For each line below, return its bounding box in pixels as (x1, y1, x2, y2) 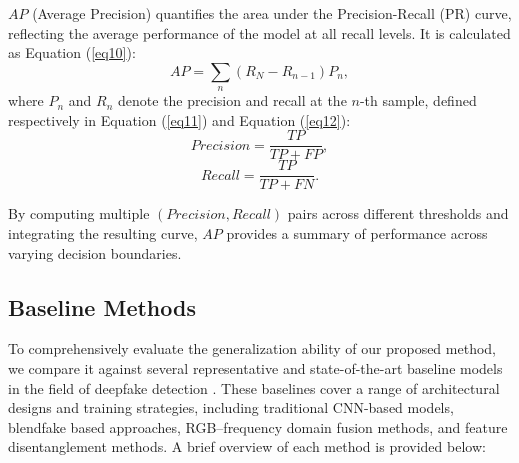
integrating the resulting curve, (8, 223, 198, 244)
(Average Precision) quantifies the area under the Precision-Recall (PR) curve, (32, 3, 512, 23)
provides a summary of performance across (226, 223, 488, 244)
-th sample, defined (359, 90, 477, 111)
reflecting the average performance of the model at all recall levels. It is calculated (8, 22, 511, 43)
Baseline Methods (8, 291, 196, 322)
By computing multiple (8, 203, 150, 224)
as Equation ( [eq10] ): (8, 42, 136, 63)
